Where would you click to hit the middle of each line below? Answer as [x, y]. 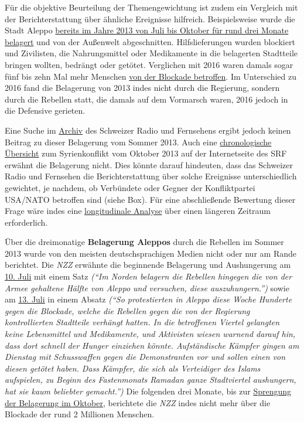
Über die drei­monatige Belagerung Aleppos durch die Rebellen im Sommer [144, 242]
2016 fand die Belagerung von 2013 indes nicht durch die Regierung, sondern [142, 88]
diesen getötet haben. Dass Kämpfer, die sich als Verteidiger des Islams [133, 368]
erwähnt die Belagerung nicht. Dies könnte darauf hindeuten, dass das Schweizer [149, 164]
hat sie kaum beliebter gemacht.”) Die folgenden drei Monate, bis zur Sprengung [148, 391]
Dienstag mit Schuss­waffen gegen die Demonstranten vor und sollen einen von [145, 357]
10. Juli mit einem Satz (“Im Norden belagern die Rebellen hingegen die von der [148, 276]
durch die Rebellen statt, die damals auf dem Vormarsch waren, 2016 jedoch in [146, 99]
